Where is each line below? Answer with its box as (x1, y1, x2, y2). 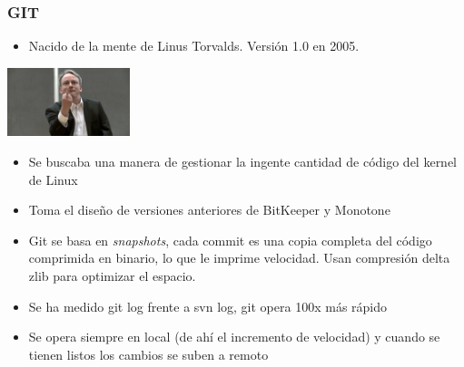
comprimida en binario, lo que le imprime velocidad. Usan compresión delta (28, 248, 450, 267)
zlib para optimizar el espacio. (28, 266, 196, 285)
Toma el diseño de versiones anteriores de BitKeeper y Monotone (28, 200, 390, 219)
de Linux (28, 169, 78, 188)
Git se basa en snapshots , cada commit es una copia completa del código (28, 230, 432, 249)
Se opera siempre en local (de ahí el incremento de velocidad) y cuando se (28, 327, 440, 346)
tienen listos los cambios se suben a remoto (28, 344, 269, 363)
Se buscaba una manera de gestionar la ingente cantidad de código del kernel (28, 151, 458, 170)
